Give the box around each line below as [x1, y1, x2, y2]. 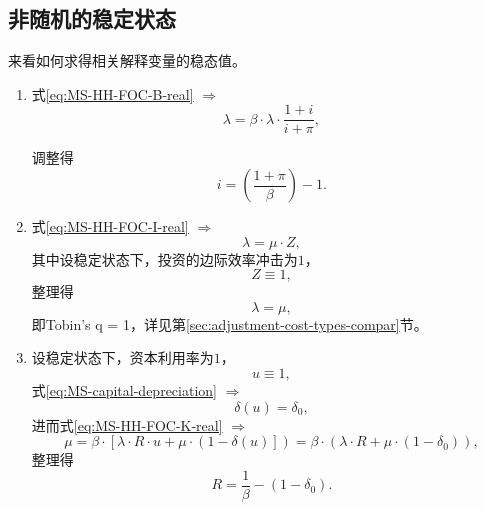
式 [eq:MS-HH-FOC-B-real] [31, 83, 194, 104]
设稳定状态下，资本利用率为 [31, 347, 214, 368]
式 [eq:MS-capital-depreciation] [31, 380, 217, 401]
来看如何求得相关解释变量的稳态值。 [8, 50, 246, 71]
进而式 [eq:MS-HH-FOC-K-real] [31, 414, 223, 435]
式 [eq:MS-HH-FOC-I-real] [31, 216, 189, 237]
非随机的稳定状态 [8, 3, 176, 34]
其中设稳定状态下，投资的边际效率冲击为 [31, 248, 298, 269]
